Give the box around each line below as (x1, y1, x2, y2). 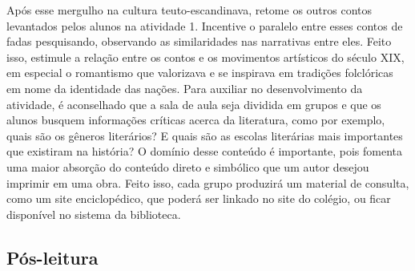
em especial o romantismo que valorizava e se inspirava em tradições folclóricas (6, 64, 393, 81)
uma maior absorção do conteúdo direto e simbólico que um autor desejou (6, 158, 369, 175)
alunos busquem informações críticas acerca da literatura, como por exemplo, (6, 111, 385, 128)
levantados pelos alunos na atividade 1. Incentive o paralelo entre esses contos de (6, 17, 403, 34)
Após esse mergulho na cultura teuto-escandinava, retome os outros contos (6, 2, 373, 18)
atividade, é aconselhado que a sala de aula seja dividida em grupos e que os (6, 95, 381, 112)
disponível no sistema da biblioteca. (6, 205, 181, 222)
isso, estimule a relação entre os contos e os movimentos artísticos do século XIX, (6, 48, 405, 65)
